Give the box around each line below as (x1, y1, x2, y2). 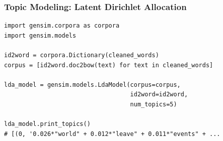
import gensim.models (4, 32, 77, 39)
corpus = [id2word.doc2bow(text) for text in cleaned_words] (4, 61, 213, 69)
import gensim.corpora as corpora (4, 22, 120, 30)
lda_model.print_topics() (4, 120, 91, 128)
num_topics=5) (130, 100, 177, 108)
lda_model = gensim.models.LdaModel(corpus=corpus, (4, 81, 181, 88)
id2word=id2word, (130, 91, 188, 98)
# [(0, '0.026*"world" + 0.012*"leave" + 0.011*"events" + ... (4, 130, 220, 137)
